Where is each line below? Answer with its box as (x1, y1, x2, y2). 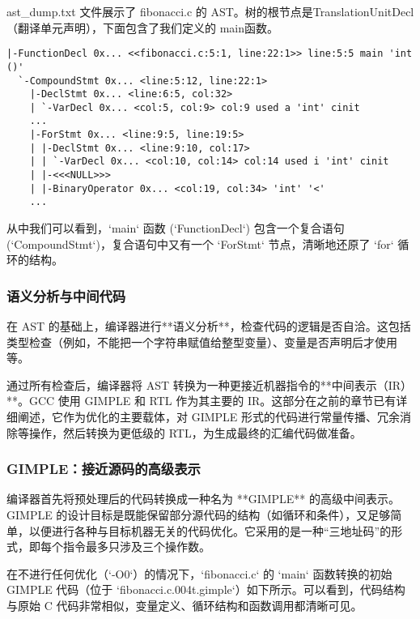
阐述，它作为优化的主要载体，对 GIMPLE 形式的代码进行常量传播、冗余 (17, 408, 401, 425)
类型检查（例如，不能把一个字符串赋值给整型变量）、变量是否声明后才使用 (6, 333, 397, 350)
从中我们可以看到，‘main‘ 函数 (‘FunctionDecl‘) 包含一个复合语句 (6, 220, 345, 237)
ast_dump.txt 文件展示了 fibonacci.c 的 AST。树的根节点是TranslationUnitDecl (6, 3, 414, 19)
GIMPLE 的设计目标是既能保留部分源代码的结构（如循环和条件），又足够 (6, 506, 391, 523)
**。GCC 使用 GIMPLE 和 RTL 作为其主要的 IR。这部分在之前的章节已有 (6, 392, 397, 409)
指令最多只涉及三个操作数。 (62, 538, 210, 555)
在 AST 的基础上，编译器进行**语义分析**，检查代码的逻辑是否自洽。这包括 (6, 318, 411, 335)
